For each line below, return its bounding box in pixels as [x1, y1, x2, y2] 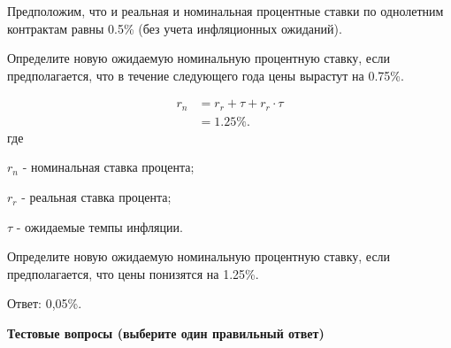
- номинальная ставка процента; [22, 158, 195, 176]
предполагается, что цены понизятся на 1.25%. [7, 264, 259, 282]
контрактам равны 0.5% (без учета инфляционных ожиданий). [7, 19, 342, 37]
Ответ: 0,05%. [7, 294, 82, 313]
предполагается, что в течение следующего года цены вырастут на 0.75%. [7, 66, 404, 84]
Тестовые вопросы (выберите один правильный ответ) [7, 324, 325, 343]
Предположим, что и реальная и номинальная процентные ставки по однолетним [7, 2, 444, 19]
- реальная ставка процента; [21, 188, 172, 206]
